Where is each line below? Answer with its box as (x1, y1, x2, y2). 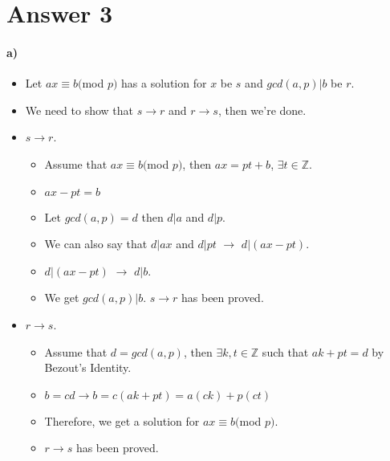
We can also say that (44, 235, 148, 252)
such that (262, 343, 309, 360)
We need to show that (25, 101, 134, 118)
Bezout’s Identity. (44, 359, 132, 376)
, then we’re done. (217, 101, 307, 118)
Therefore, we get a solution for (44, 412, 200, 429)
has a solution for (121, 75, 207, 92)
